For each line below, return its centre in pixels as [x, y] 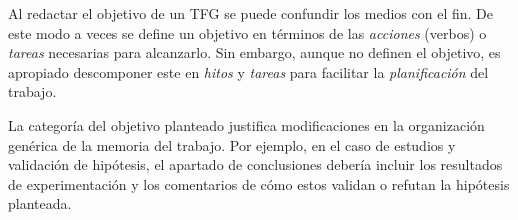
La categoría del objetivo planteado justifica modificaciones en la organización [246, 124]
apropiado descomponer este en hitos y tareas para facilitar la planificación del [248, 71]
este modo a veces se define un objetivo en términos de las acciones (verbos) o [247, 32]
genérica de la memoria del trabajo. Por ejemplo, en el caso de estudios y [232, 144]
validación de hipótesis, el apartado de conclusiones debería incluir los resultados [255, 164]
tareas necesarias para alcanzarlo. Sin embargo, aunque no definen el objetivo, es [254, 52]
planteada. [40, 203]
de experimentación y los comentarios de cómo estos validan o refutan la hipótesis [259, 183]
